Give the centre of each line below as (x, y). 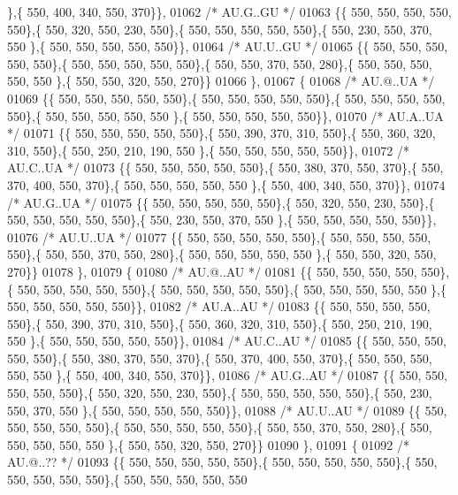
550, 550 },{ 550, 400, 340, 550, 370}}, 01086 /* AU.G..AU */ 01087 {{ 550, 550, (227, 375)
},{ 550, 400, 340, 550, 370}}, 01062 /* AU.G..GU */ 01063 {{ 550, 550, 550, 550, (229, 11)
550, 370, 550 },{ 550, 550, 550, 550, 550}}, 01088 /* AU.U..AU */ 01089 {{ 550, (227, 410)
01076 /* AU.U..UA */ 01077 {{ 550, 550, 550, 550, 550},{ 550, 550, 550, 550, (219, 236)
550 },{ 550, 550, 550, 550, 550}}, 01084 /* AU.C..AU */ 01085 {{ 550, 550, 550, (227, 341)
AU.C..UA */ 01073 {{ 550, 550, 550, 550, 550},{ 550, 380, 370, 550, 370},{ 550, (225, 168)
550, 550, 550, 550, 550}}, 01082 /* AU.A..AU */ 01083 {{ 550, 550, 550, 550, (219, 306)
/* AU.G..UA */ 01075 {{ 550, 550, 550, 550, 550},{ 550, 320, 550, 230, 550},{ (221, 202)
